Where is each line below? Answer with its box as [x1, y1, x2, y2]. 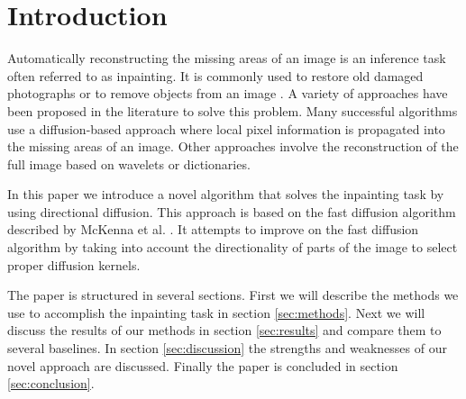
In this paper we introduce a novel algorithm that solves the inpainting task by [7, 185, 444, 204]
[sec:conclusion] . [7, 374, 95, 393]
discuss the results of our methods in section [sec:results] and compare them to [7, 321, 442, 340]
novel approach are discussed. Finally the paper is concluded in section [7, 356, 398, 375]
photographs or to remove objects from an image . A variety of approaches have [7, 84, 448, 103]
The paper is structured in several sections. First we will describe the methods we [7, 286, 459, 304]
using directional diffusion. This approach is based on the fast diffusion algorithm [7, 202, 456, 221]
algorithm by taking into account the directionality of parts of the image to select [7, 238, 458, 257]
